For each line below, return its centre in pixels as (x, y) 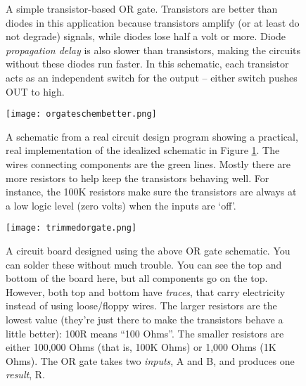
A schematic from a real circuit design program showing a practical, (152, 136)
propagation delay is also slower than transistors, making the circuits (153, 50)
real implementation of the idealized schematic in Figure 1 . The (143, 150)
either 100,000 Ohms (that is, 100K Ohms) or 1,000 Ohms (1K (141, 347)
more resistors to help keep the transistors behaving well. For (138, 178)
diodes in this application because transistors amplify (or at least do (153, 22)
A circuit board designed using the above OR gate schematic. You (148, 251)
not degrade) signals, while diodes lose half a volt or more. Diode (146, 36)
